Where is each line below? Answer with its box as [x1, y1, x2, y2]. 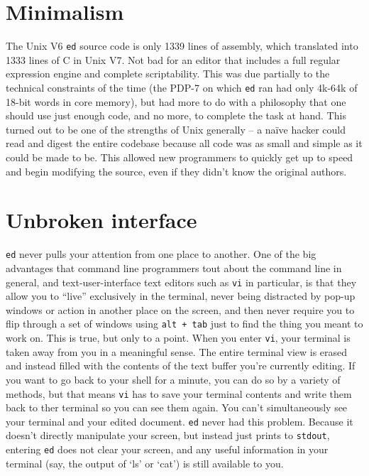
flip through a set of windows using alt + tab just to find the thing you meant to [6, 316, 363, 331]
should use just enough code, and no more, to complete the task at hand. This [6, 108, 346, 123]
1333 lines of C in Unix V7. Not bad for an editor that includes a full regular [6, 52, 341, 67]
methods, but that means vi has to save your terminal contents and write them [6, 386, 352, 401]
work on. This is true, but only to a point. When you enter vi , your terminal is [6, 330, 351, 345]
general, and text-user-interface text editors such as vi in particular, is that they [6, 274, 357, 289]
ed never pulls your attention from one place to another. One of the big [6, 247, 316, 261]
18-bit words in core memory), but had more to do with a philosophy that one [6, 94, 346, 109]
